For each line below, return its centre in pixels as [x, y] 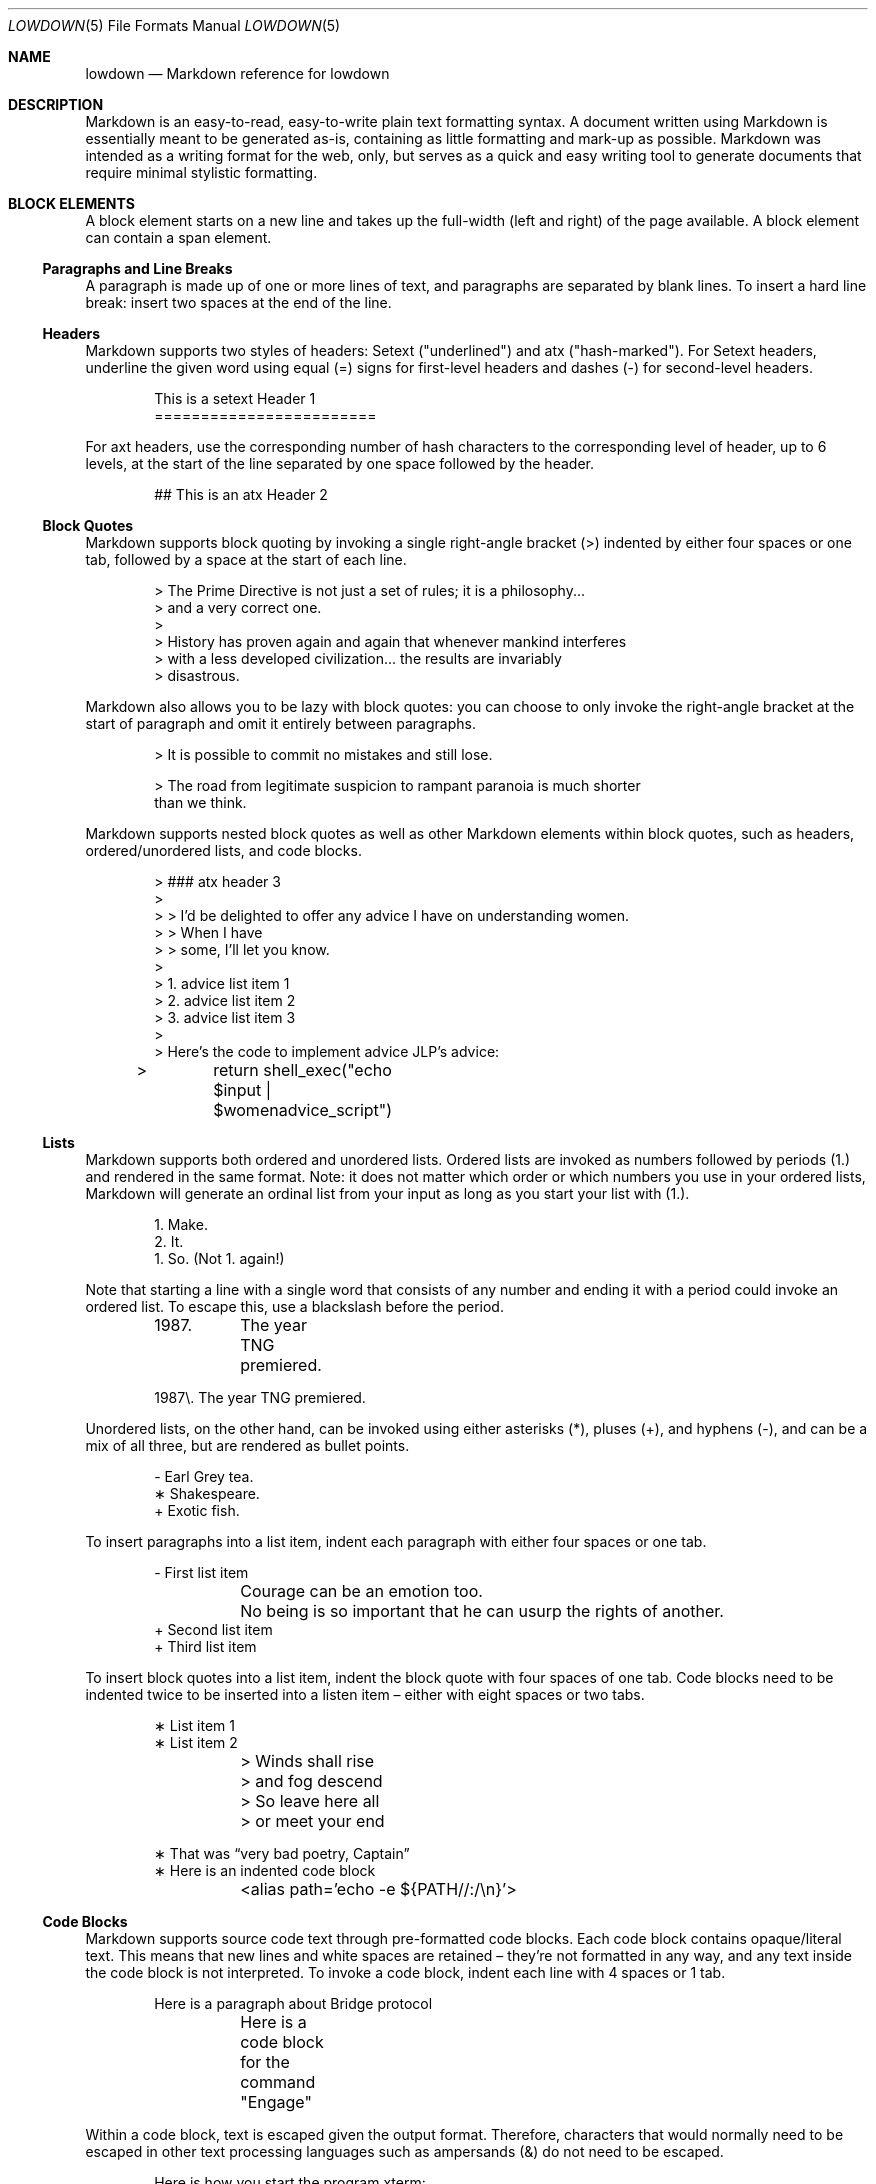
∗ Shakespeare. [207, 1493]
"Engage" [276, 2102]
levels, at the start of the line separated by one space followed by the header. [339, 463]
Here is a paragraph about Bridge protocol [293, 2003]
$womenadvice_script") [303, 1110]
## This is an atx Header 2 [241, 494]
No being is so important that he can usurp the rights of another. [482, 1611]
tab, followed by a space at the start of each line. [246, 559]
